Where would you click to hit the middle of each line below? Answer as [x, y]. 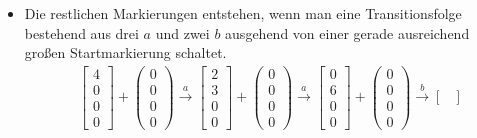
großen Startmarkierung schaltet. [125, 52]
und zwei [182, 32]
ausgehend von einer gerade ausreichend [347, 32]
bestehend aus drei [81, 32]
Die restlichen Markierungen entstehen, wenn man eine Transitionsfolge [243, 13]
